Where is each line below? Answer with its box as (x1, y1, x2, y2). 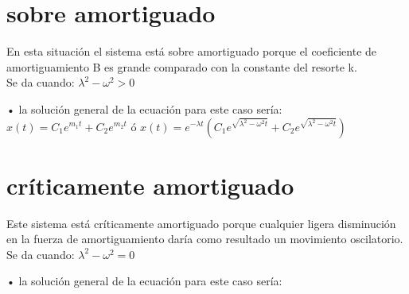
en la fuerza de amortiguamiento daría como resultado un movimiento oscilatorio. (6, 230, 403, 247)
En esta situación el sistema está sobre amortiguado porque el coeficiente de (6, 43, 377, 60)
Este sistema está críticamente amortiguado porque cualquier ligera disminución (6, 215, 396, 231)
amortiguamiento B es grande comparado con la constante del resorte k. (6, 58, 357, 75)
